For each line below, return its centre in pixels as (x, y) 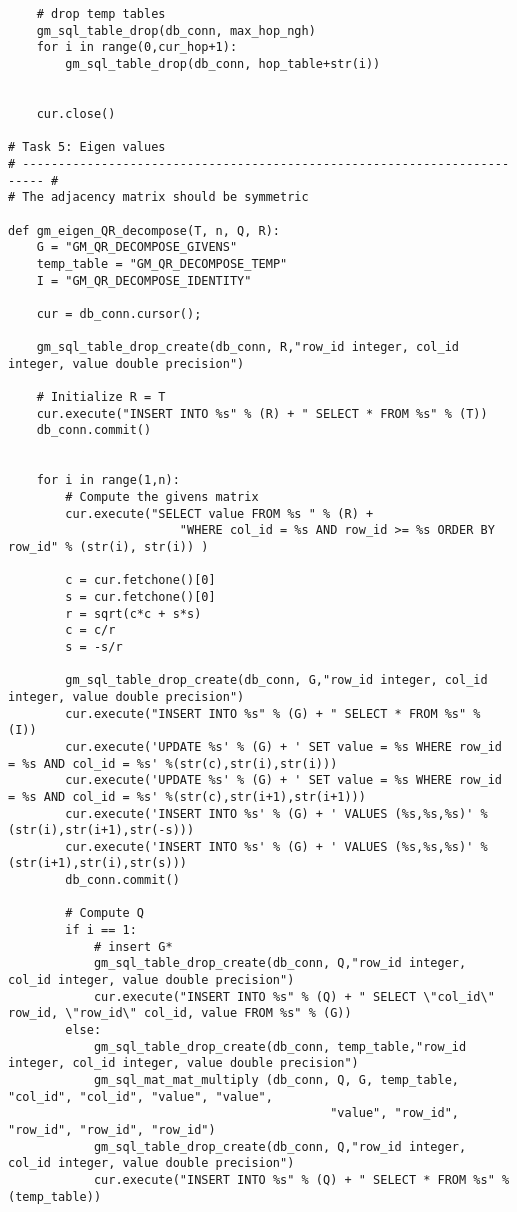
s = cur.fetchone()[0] (140, 596)
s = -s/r (94, 646)
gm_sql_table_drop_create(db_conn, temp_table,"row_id (280, 1046)
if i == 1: (101, 930)
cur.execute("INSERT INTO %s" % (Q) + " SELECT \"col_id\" (294, 996)
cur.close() (76, 113)
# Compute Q (105, 913)
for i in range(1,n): (108, 480)
